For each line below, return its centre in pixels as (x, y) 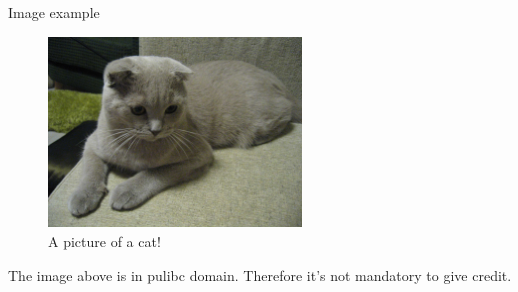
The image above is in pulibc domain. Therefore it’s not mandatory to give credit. (260, 274)
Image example (54, 12)
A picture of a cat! (104, 240)
